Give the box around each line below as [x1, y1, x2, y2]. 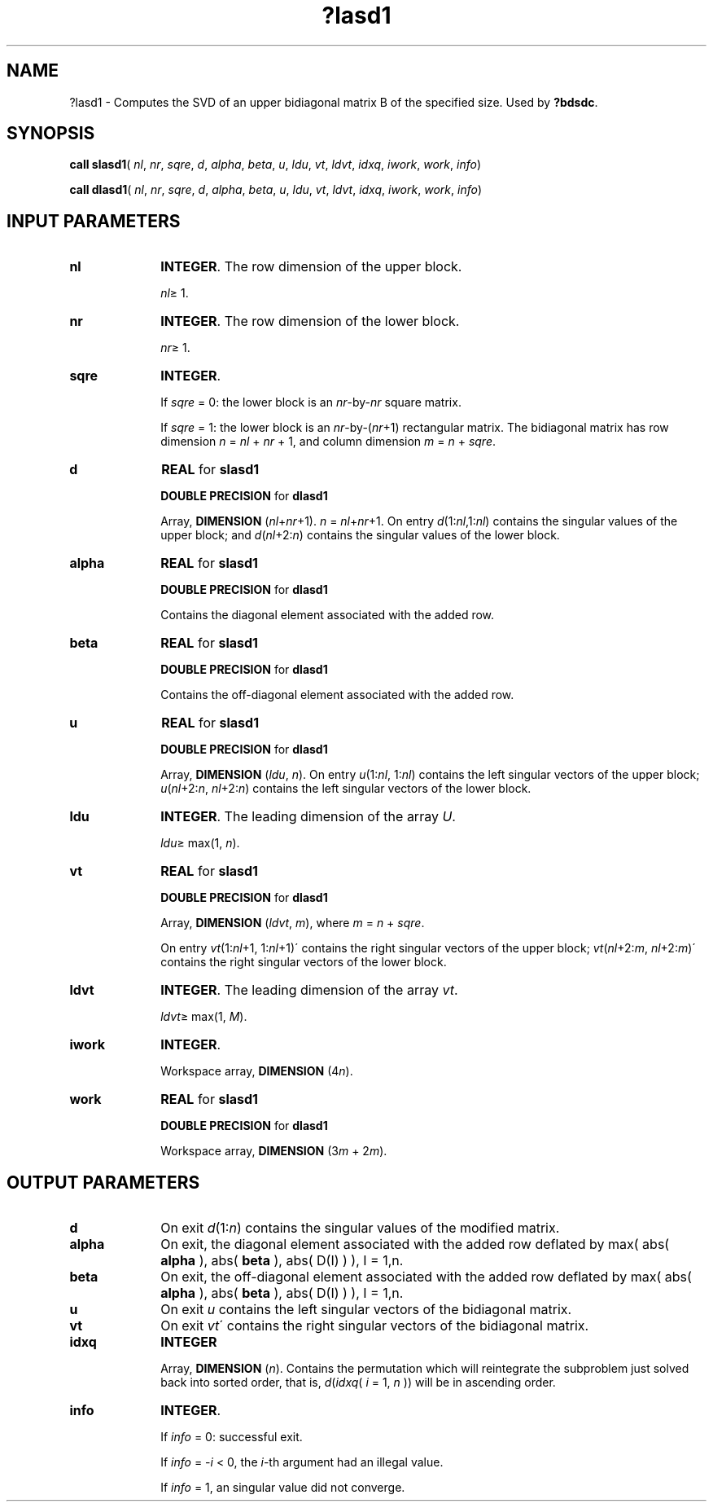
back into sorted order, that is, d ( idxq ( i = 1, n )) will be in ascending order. [160, 1375, 556, 1390]
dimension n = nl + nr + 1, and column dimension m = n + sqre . [160, 434, 496, 449]
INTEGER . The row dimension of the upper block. [160, 258, 462, 275]
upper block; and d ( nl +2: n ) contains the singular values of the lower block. [160, 528, 560, 543]
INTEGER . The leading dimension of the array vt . [160, 982, 458, 999]
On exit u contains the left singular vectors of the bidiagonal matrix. [160, 1301, 572, 1318]
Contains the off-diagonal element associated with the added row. [160, 688, 514, 702]
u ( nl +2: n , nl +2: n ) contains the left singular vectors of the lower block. [160, 781, 531, 796]
